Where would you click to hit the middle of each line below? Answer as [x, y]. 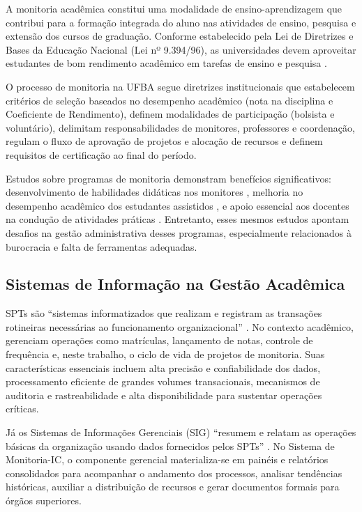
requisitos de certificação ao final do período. [101, 154]
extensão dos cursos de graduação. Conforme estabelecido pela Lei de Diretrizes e [180, 36]
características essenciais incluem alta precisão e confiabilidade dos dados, [163, 367]
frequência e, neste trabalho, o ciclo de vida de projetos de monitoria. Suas [165, 354]
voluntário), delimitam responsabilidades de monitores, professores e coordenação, [180, 127]
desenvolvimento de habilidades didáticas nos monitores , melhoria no [154, 192]
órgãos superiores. [44, 501]
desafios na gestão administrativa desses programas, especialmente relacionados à [179, 232]
